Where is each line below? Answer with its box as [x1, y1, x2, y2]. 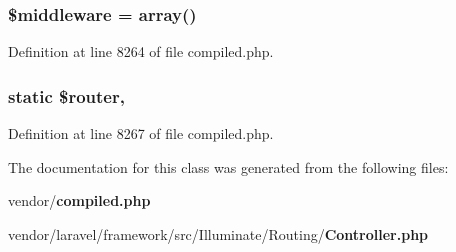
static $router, [8, 83, 125, 108]
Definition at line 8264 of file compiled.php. [8, 41, 274, 62]
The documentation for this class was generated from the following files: [8, 156, 449, 177]
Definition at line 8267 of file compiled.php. [8, 123, 274, 144]
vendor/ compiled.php [8, 190, 151, 211]
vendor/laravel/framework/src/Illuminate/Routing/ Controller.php [8, 223, 429, 244]
